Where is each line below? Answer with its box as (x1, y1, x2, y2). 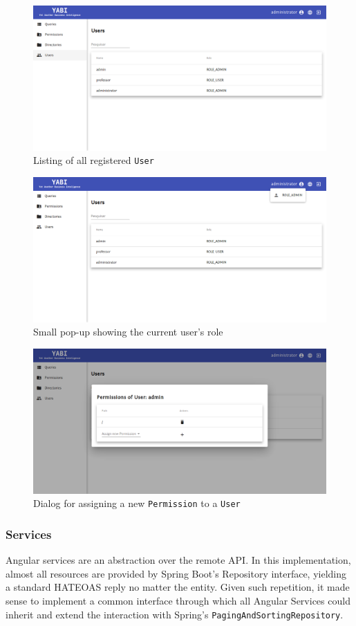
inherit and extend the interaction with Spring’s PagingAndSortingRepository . (6, 607, 344, 621)
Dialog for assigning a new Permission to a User (33, 496, 241, 510)
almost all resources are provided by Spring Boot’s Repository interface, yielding (6, 566, 347, 580)
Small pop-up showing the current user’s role (33, 324, 223, 339)
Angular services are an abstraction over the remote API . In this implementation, (6, 553, 351, 567)
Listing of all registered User (33, 153, 154, 167)
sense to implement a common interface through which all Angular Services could (6, 593, 350, 608)
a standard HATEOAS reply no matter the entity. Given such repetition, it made (6, 580, 350, 594)
